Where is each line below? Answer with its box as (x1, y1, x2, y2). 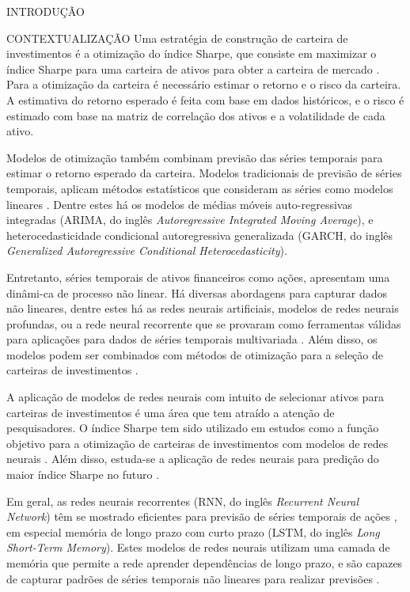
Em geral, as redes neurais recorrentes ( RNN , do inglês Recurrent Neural (6, 492, 359, 509)
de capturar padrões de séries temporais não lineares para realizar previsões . (6, 570, 380, 586)
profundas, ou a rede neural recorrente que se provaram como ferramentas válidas (6, 315, 401, 332)
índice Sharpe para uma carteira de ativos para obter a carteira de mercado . (6, 60, 380, 77)
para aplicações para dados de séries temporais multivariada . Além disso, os (6, 331, 378, 347)
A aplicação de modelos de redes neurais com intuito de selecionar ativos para (6, 389, 384, 405)
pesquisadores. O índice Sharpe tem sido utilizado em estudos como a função (6, 419, 379, 436)
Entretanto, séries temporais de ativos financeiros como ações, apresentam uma (6, 268, 390, 285)
